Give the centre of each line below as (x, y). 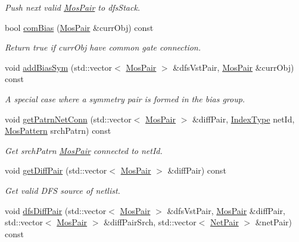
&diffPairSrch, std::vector (150, 222)
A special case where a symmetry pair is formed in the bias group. (125, 98)
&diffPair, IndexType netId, (243, 119)
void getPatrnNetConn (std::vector (68, 119)
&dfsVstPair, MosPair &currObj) (233, 67)
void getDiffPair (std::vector (56, 170)
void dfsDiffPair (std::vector (56, 210)
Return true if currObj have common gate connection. (103, 47)
